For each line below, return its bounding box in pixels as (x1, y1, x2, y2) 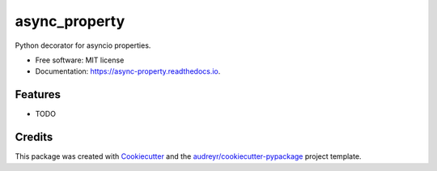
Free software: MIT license (35, 55, 125, 65)
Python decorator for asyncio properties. (15, 41, 151, 50)
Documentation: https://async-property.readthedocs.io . (35, 66, 221, 76)
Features (15, 88, 61, 101)
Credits (15, 130, 53, 144)
